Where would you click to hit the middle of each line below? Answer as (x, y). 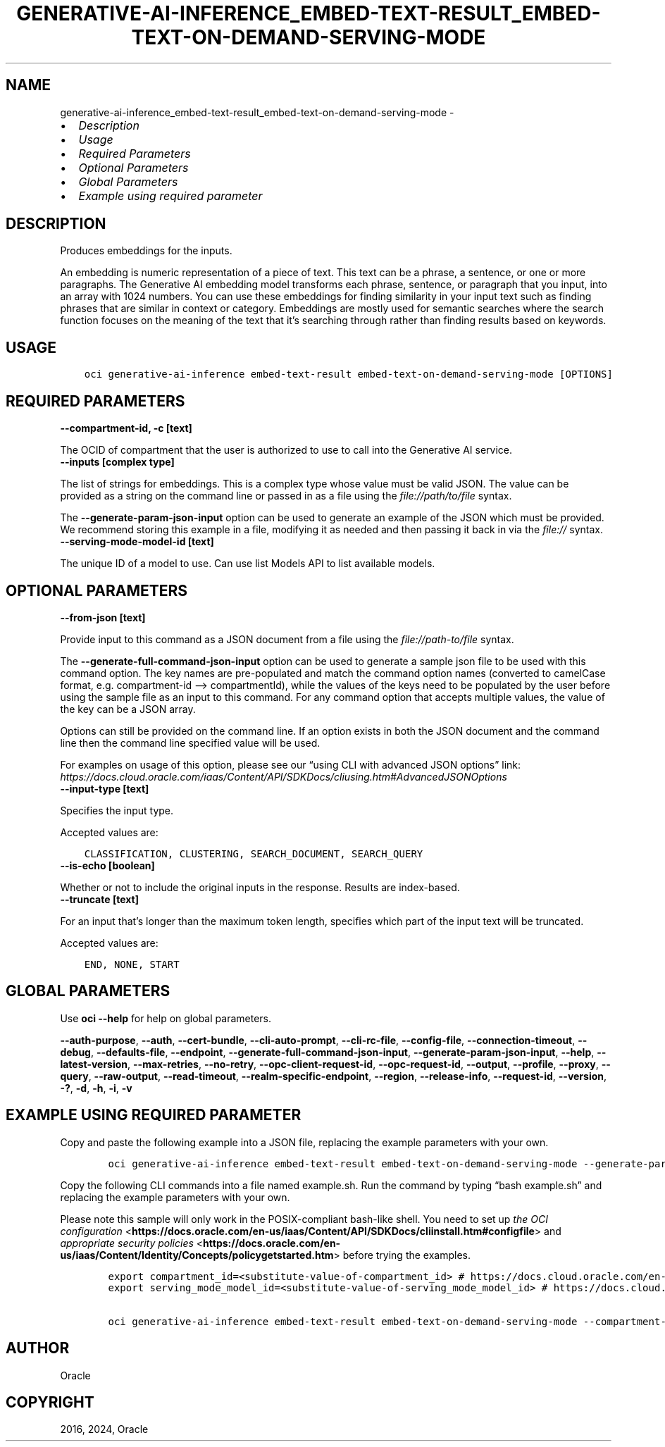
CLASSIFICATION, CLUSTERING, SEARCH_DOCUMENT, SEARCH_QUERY (254, 853)
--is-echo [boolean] (107, 865)
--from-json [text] (103, 617)
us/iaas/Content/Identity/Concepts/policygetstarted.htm (197, 1255)
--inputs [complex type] (117, 462)
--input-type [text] (105, 788)
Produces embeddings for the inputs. (146, 251)
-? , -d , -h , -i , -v (96, 1088)
